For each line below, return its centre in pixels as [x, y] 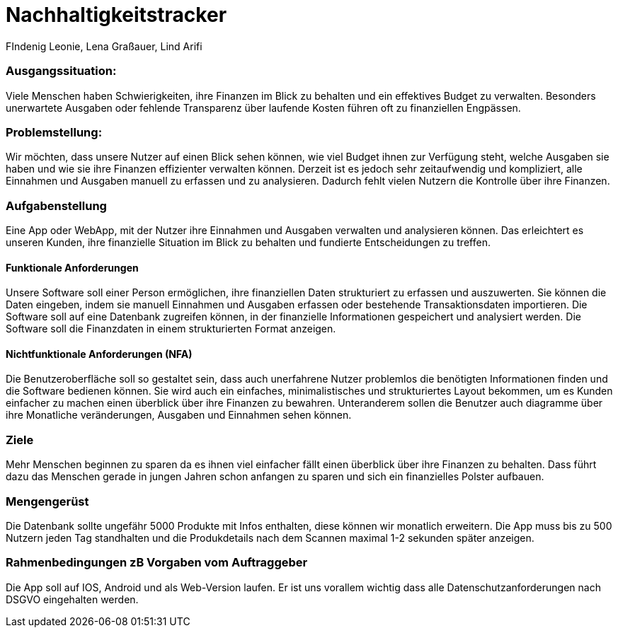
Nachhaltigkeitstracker [116, 15]
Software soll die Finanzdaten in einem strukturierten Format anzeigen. [171, 329]
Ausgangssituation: [61, 71]
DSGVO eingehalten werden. [72, 599]
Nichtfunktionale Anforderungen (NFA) [99, 354]
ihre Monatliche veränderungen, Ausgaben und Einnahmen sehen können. [179, 415]
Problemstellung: [54, 132]
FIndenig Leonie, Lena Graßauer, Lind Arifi [104, 46]
